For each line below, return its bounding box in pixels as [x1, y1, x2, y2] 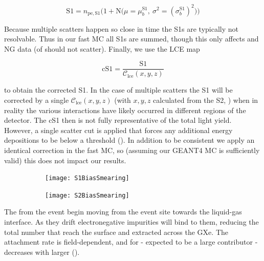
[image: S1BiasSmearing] [45, 175, 129, 182]
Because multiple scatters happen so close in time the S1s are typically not [4, 23, 239, 34]
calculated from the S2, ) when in [153, 94, 258, 105]
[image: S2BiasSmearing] [45, 191, 129, 199]
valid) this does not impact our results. [4, 155, 126, 165]
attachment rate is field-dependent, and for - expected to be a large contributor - [4, 236, 258, 247]
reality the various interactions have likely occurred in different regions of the [4, 104, 246, 115]
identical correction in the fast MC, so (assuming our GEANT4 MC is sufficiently [4, 144, 260, 155]
